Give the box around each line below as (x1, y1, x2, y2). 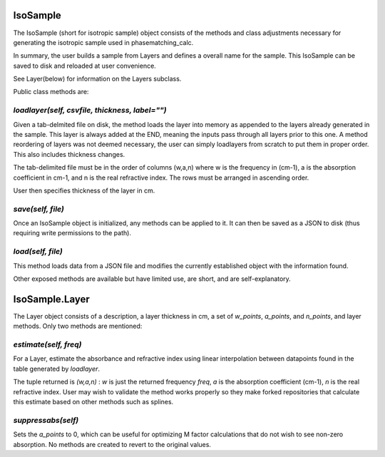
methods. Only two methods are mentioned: (13, 322, 143, 331)
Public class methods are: (13, 88, 89, 96)
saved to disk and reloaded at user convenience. (13, 61, 156, 70)
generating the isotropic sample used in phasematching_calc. (13, 38, 194, 46)
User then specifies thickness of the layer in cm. (13, 186, 155, 195)
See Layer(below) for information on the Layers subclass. (13, 75, 182, 83)
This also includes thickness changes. (13, 150, 125, 158)
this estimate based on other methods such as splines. (13, 398, 174, 406)
